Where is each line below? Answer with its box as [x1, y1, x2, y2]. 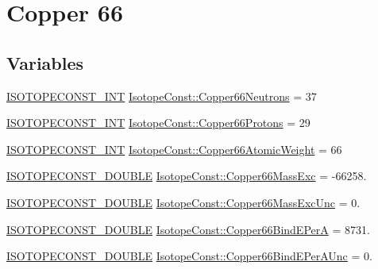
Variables [6, 50, 84, 75]
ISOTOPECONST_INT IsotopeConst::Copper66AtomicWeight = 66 [6, 140, 342, 157]
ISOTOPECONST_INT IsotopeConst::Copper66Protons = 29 [6, 114, 310, 131]
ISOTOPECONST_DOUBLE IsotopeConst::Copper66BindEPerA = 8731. [6, 221, 370, 237]
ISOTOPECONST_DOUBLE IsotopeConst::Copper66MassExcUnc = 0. [6, 194, 361, 210]
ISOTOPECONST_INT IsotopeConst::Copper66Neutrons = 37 [6, 87, 317, 104]
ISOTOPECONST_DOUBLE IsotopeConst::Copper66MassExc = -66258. [6, 167, 367, 184]
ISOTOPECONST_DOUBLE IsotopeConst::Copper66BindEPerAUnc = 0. [6, 248, 372, 264]
